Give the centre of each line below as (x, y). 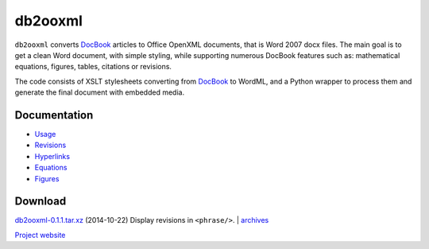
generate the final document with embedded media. (100, 92)
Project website (40, 235)
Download (41, 202)
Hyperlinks (52, 156)
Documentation (54, 115)
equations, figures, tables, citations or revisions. (93, 67)
